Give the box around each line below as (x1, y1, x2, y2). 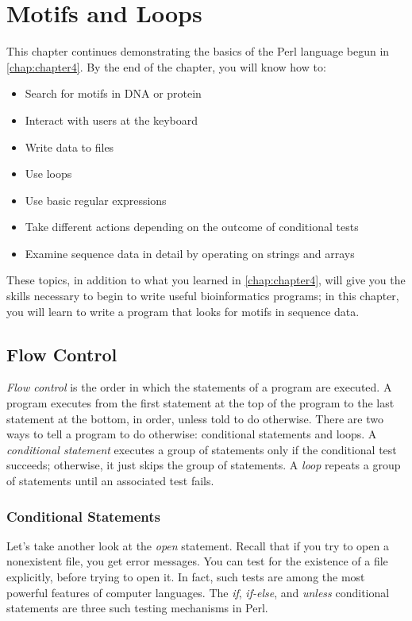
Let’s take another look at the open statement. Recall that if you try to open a (6, 537, 389, 553)
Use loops (25, 165, 72, 182)
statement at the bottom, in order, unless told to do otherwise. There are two (6, 410, 383, 426)
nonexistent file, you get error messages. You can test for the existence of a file (6, 553, 388, 569)
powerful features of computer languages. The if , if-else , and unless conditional (6, 584, 390, 600)
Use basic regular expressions (25, 191, 167, 208)
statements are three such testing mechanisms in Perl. (6, 600, 268, 616)
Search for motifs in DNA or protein (25, 85, 202, 102)
